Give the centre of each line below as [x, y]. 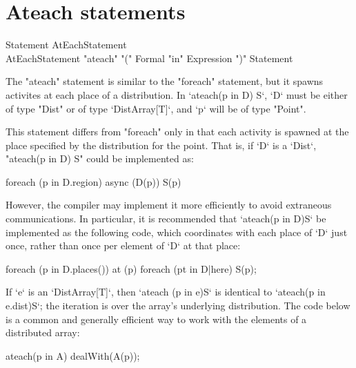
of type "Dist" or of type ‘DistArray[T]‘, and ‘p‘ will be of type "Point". [156, 108]
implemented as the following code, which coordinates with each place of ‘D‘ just [177, 232]
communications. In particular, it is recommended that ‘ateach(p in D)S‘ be [166, 219]
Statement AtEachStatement [66, 45]
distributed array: [43, 332]
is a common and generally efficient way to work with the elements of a [156, 319]
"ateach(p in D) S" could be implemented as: [100, 158]
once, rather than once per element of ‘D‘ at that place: [123, 245]
